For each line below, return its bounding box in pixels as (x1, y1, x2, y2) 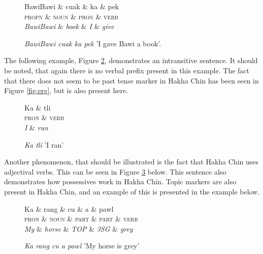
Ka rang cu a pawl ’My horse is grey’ (24, 240, 140, 251)
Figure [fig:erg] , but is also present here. (4, 85, 128, 96)
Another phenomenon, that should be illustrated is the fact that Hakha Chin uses (4, 156, 259, 167)
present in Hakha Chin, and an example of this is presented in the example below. (4, 186, 260, 196)
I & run (24, 122, 48, 132)
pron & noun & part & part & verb (24, 213, 138, 224)
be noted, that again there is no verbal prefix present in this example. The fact (4, 65, 249, 75)
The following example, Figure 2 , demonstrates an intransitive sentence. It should (4, 55, 258, 66)
